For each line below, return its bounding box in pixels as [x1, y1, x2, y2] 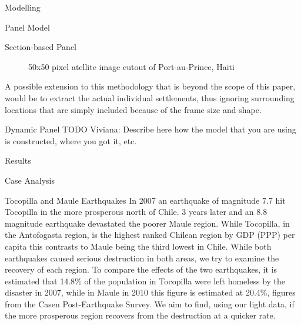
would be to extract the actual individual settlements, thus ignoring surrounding [5, 91, 295, 104]
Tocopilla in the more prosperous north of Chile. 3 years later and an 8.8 [5, 205, 267, 218]
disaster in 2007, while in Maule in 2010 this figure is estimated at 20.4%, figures [5, 286, 296, 299]
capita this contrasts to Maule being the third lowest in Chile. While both [5, 240, 272, 252]
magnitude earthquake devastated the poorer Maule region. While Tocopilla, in [5, 217, 290, 229]
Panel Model [5, 21, 50, 33]
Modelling [5, 1, 41, 13]
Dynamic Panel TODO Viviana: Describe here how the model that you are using [5, 123, 296, 135]
